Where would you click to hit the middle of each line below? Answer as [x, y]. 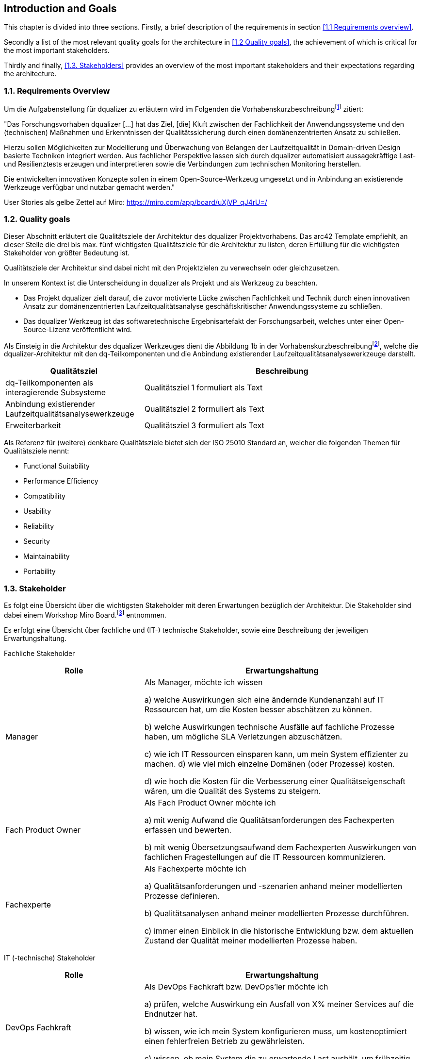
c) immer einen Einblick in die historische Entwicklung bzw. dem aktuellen [279, 931]
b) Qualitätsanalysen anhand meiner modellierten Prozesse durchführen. [277, 913]
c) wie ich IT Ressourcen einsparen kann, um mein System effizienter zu [276, 754]
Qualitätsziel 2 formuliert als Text [204, 409]
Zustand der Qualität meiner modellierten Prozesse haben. [251, 940]
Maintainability [47, 556]
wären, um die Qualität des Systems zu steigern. [233, 791]
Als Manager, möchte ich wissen [203, 682]
